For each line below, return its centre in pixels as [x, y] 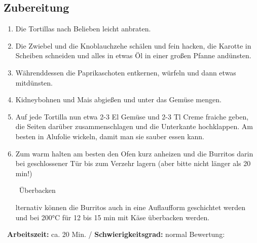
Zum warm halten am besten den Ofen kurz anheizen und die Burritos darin [134, 153]
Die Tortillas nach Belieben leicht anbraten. [83, 29]
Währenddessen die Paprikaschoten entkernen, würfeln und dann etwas [126, 72]
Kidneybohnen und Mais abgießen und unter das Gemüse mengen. [118, 99]
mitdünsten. [34, 82]
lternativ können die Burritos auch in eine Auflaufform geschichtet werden [131, 207]
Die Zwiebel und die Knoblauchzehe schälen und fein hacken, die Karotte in [133, 45]
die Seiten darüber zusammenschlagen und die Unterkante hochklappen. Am [134, 126]
